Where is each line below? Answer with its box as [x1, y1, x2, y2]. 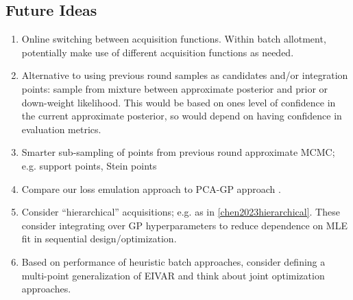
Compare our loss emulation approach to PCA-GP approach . [21, 181, 281, 196]
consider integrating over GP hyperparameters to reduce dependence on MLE [21, 218, 348, 232]
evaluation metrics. [21, 122, 101, 136]
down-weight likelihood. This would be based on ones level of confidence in [21, 95, 336, 109]
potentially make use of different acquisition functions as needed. [21, 45, 294, 59]
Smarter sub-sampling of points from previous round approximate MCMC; [21, 145, 335, 159]
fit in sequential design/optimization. [21, 231, 177, 246]
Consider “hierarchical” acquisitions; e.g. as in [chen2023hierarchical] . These [21, 205, 340, 219]
